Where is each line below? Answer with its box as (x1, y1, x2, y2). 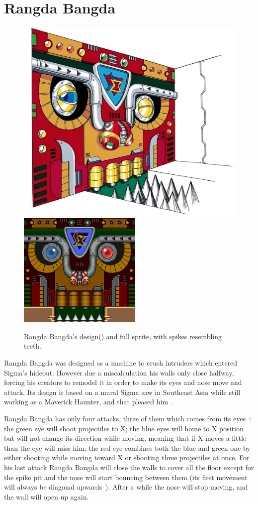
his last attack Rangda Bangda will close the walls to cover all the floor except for (4, 462, 254, 472)
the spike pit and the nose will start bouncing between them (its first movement (4, 472, 248, 482)
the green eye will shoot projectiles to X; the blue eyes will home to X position (4, 423, 244, 433)
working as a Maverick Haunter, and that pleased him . (4, 396, 173, 407)
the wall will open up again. (4, 491, 89, 502)
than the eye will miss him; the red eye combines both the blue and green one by (4, 442, 251, 453)
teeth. (24, 341, 41, 351)
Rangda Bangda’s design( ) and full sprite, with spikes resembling (24, 331, 222, 341)
